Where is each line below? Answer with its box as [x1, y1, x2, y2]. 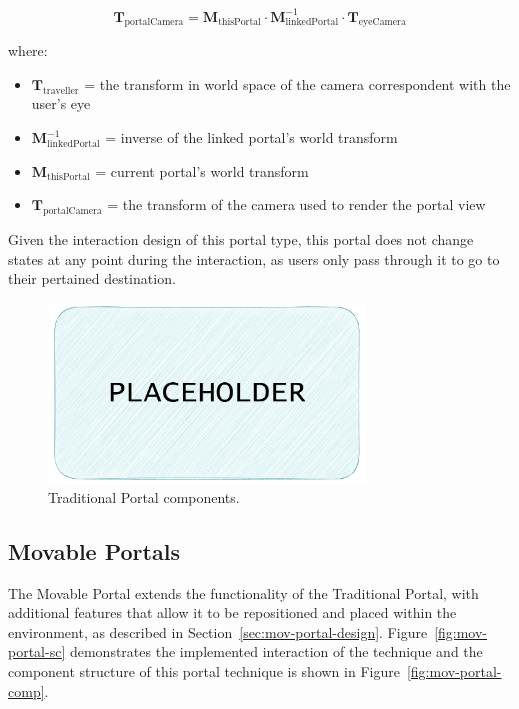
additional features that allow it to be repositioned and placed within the [8, 602, 457, 623]
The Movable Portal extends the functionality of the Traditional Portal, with [8, 582, 479, 603]
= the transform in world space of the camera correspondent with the [84, 73, 511, 94]
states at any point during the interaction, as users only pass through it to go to [8, 248, 500, 269]
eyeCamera [358, 17, 406, 28]
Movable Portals [8, 535, 180, 566]
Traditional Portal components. [48, 486, 240, 507]
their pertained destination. [8, 268, 176, 289]
